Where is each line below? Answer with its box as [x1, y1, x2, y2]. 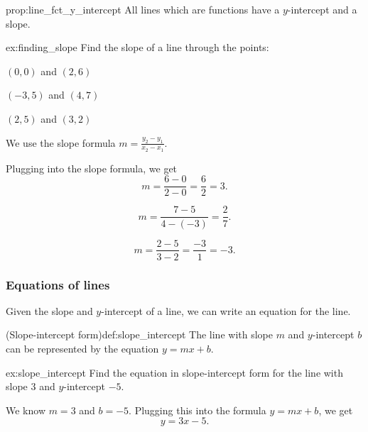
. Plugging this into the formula [129, 402, 266, 417]
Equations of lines [6, 275, 110, 293]
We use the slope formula [6, 135, 116, 150]
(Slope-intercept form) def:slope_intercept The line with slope [6, 327, 273, 342]
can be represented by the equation [6, 340, 159, 355]
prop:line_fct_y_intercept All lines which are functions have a [6, 2, 280, 16]
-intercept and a [287, 2, 357, 16]
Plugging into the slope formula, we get [6, 160, 178, 175]
